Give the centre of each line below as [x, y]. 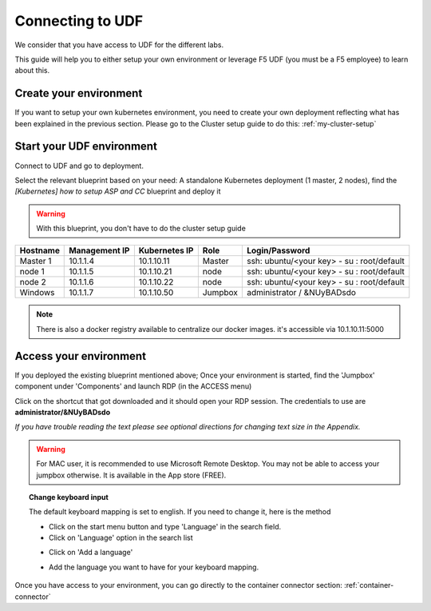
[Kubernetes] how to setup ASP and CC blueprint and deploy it [118, 191]
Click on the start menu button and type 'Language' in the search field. [165, 526]
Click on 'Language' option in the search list [121, 538]
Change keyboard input [69, 497]
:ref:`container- [369, 585]
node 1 [32, 272]
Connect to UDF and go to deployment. [79, 166]
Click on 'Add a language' [91, 553]
